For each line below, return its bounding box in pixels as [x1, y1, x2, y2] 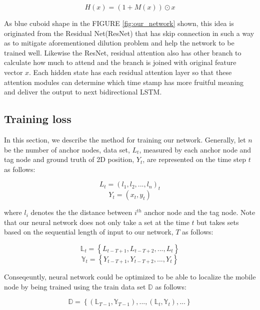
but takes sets [196, 216, 239, 227]
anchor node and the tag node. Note [144, 207, 255, 217]
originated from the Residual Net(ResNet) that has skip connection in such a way [4, 27, 254, 38]
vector [4, 66, 23, 77]
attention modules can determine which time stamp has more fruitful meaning [4, 76, 244, 87]
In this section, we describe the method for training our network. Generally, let [4, 134, 246, 144]
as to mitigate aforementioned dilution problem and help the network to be [4, 37, 234, 48]
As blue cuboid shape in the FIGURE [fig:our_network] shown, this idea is [4, 18, 234, 28]
